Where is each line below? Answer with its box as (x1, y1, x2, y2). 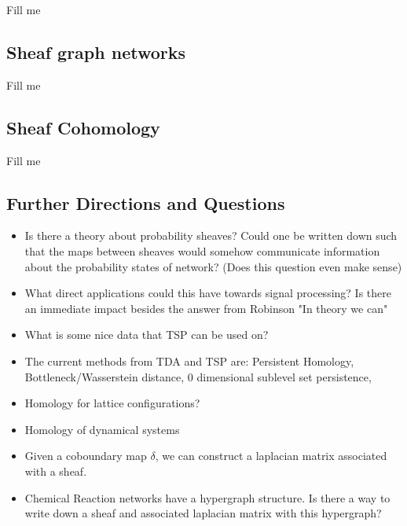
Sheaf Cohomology (6, 115, 160, 139)
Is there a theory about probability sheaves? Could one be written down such (24, 227, 398, 244)
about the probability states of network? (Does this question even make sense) (24, 258, 402, 274)
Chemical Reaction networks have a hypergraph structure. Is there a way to (24, 489, 390, 506)
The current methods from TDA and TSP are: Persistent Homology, (24, 352, 354, 369)
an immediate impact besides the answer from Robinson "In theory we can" (24, 300, 388, 316)
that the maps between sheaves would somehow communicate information (24, 242, 380, 259)
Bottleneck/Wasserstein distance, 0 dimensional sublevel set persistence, (24, 368, 372, 384)
